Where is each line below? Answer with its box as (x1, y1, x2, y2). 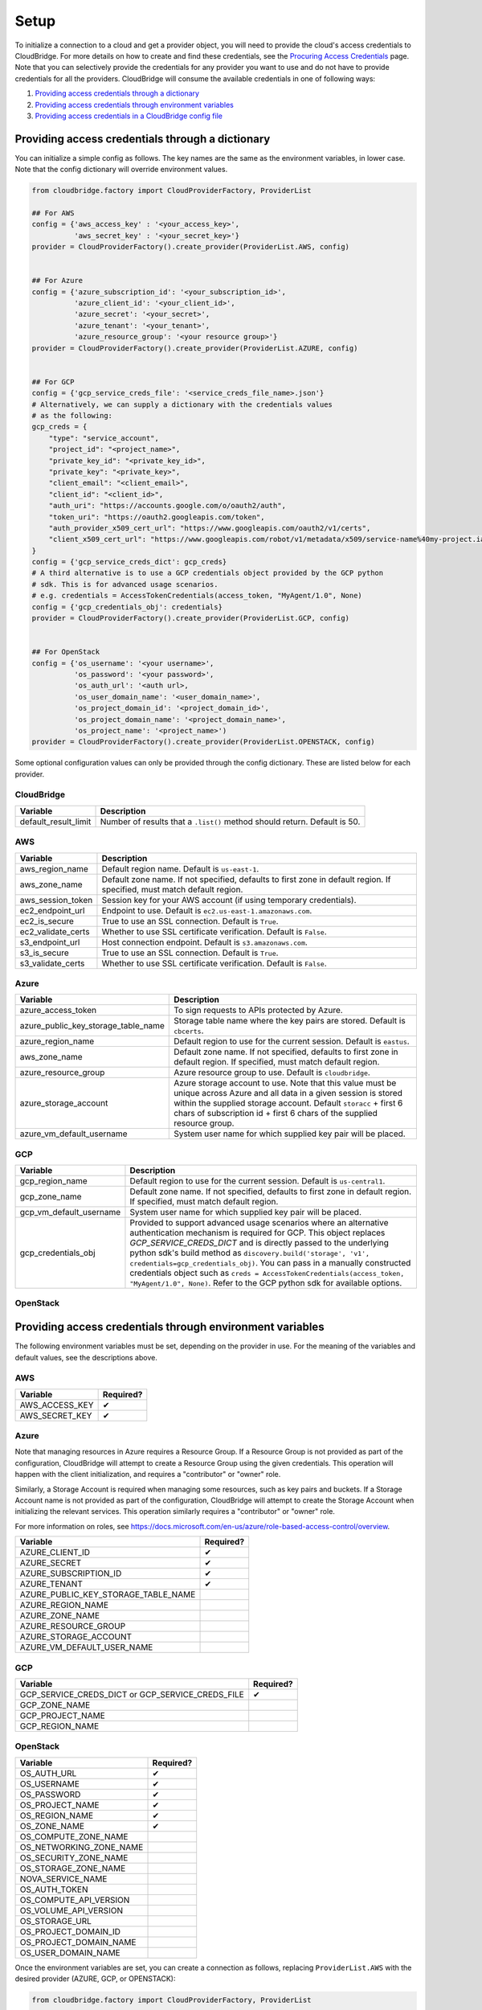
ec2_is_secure (19, 915, 74, 926)
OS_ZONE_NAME (19, 1820, 84, 1832)
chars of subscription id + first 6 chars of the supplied (174, 1108, 378, 1119)
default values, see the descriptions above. (14, 1352, 158, 1362)
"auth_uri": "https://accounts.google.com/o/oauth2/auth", (48, 501, 287, 511)
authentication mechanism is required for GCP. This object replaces (129, 1227, 386, 1238)
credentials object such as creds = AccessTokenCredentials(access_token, (129, 1267, 405, 1278)
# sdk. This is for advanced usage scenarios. (31, 580, 219, 589)
